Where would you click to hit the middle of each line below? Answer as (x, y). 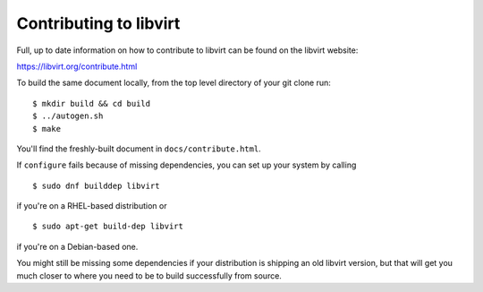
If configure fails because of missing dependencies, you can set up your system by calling (186, 165)
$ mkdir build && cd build (92, 103)
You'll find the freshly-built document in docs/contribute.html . (139, 149)
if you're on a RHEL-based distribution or (92, 206)
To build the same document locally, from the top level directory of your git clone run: (174, 83)
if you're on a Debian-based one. (77, 246)
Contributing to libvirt (98, 23)
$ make (47, 129)
